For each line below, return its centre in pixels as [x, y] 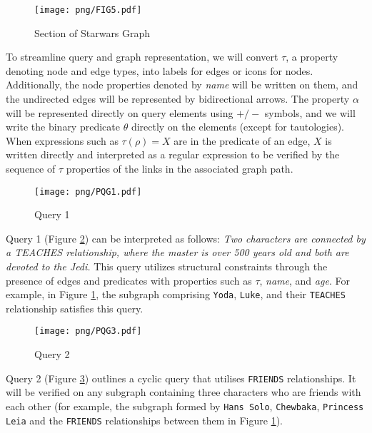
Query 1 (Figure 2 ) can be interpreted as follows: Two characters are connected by [186, 238]
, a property [312, 57]
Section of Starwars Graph [92, 32]
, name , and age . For [305, 280]
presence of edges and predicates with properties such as [129, 280]
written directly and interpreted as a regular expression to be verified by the [173, 154]
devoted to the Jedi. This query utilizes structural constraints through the [167, 266]
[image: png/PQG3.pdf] [88, 331]
